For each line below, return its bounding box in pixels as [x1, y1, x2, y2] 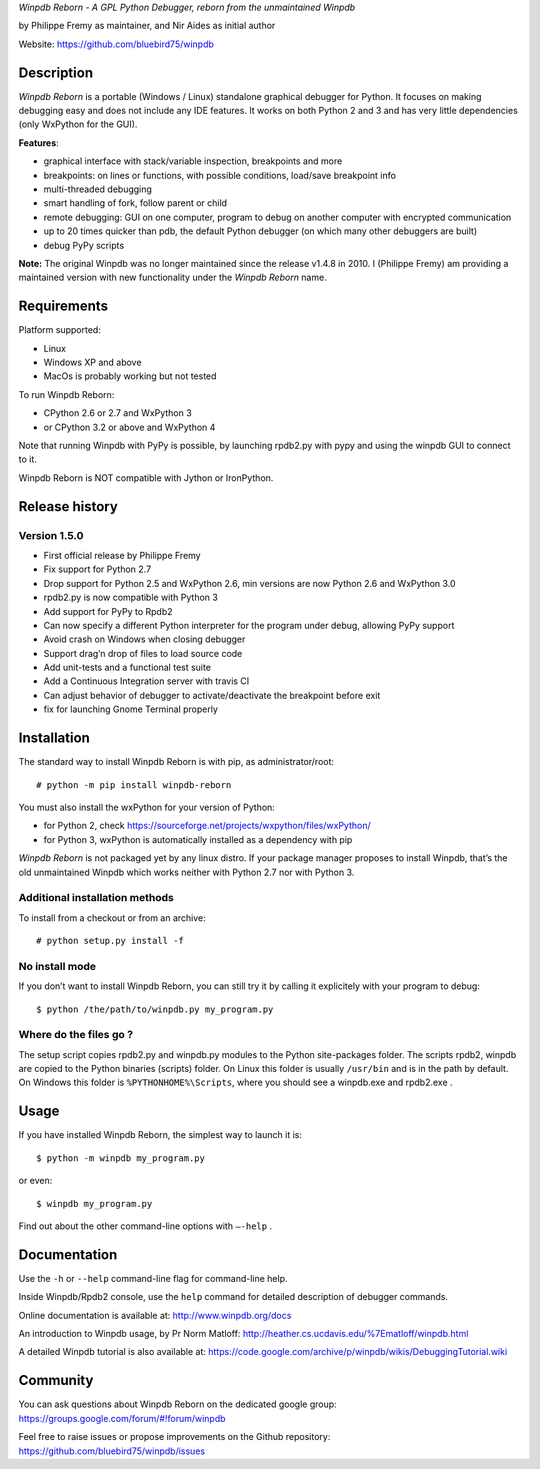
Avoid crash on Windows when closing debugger [43, 633, 246, 645]
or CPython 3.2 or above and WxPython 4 [43, 421, 216, 433]
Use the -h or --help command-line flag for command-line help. [18, 1272, 288, 1284]
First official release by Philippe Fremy [43, 549, 201, 561]
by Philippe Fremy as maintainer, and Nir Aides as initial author [18, 20, 276, 32]
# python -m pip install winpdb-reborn [36, 779, 232, 790]
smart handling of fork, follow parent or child [43, 197, 228, 209]
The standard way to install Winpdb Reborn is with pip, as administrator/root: [18, 756, 335, 768]
